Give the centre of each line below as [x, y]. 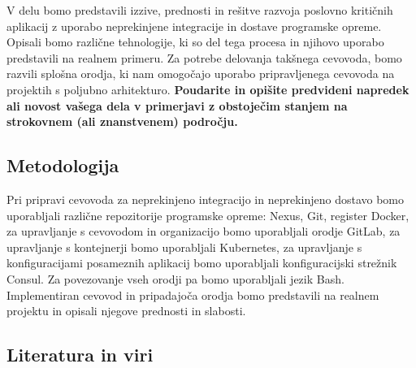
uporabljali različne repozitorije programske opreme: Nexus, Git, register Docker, [208, 215]
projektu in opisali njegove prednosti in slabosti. [126, 311]
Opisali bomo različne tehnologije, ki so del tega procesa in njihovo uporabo [195, 42]
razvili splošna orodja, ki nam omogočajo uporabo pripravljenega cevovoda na [201, 74]
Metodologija [63, 165]
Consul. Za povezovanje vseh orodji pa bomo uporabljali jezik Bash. [175, 278]
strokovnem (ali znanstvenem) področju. [122, 121]
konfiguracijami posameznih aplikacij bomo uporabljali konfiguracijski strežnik [202, 263]
